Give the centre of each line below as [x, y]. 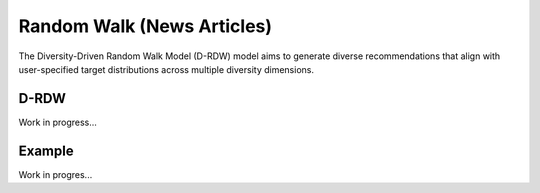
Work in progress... [57, 122]
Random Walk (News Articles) [145, 26]
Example [46, 150]
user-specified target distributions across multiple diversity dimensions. [166, 69]
